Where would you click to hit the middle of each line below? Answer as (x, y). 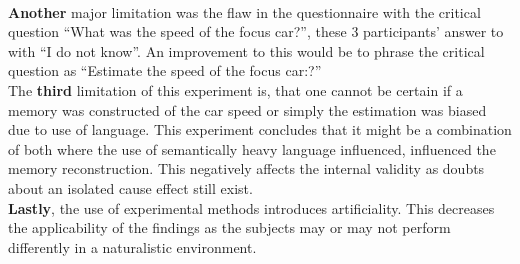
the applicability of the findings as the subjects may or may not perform (229, 227)
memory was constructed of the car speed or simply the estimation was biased (247, 109)
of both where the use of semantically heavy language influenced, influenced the (252, 148)
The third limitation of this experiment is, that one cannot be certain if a (235, 89)
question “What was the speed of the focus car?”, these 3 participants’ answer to (256, 31)
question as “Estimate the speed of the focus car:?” (165, 70)
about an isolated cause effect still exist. (130, 187)
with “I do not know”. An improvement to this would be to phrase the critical (246, 50)
